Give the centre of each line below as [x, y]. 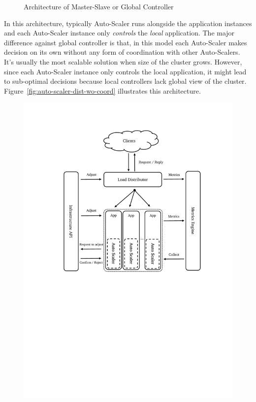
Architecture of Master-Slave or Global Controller [99, 6]
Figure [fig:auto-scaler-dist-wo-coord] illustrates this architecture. [102, 90]
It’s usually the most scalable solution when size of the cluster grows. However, [123, 61]
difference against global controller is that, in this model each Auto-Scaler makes [126, 42]
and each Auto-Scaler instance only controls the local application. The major [119, 33]
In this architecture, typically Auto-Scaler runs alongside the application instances [128, 23]
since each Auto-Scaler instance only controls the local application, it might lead [125, 71]
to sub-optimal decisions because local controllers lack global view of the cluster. [125, 81]
